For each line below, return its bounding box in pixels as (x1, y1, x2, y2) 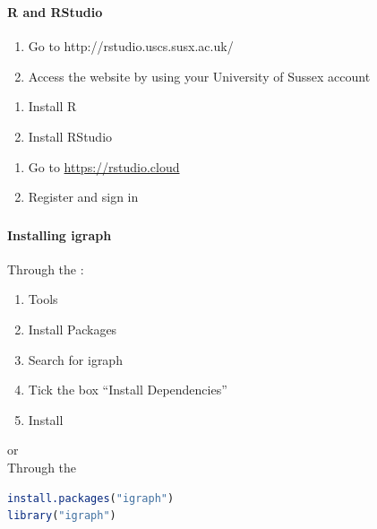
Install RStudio (28, 126, 113, 145)
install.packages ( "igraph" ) (7, 491, 175, 505)
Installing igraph (7, 225, 112, 244)
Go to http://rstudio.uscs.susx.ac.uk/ (28, 37, 234, 56)
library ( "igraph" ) (7, 509, 116, 523)
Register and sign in (28, 187, 139, 206)
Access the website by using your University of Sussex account (28, 66, 371, 85)
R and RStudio (7, 2, 103, 21)
